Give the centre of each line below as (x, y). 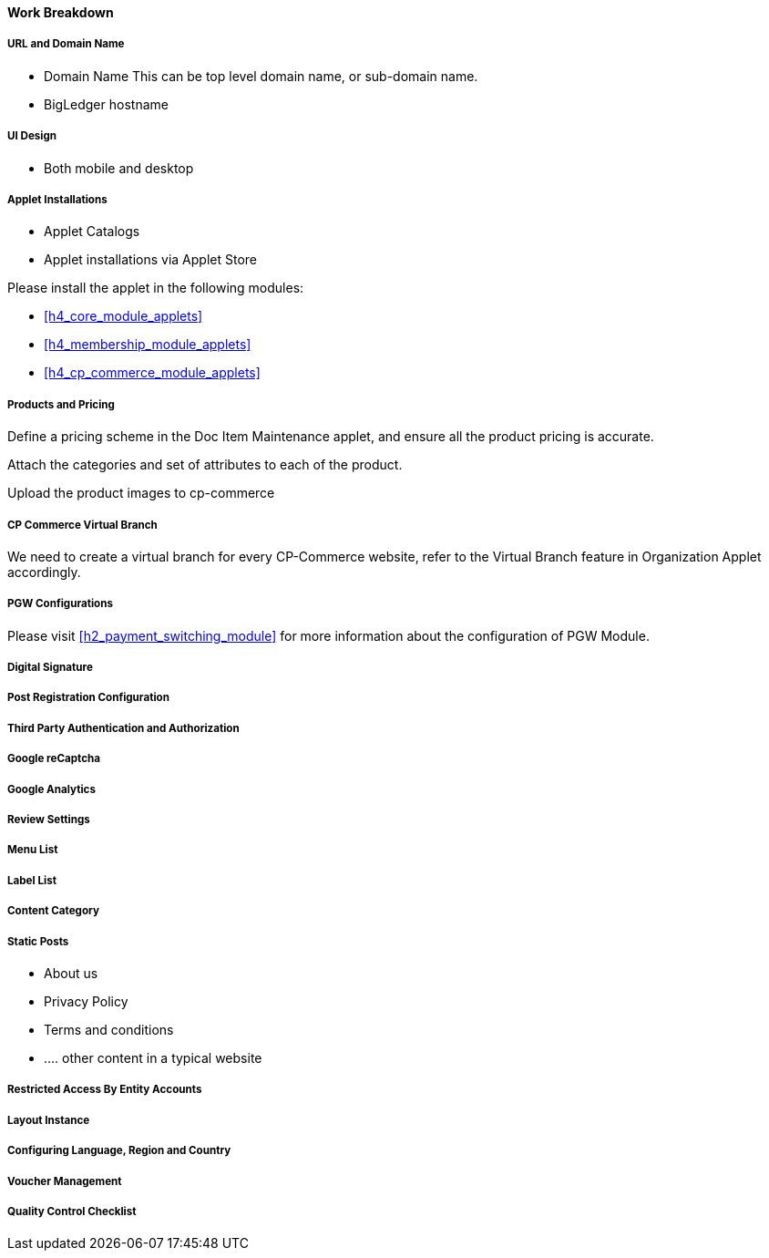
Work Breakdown (61, 12)
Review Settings (49, 820)
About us (71, 973)
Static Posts (38, 941)
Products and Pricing (61, 404)
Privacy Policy (86, 1001)
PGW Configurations (60, 604)
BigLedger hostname (106, 104)
